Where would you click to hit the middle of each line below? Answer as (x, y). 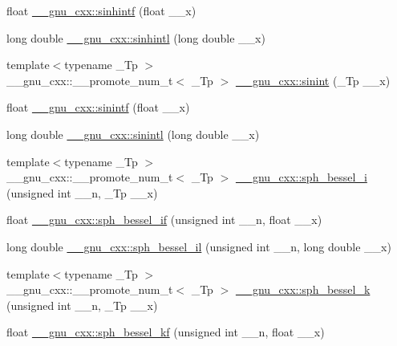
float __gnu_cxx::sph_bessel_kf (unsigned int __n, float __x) (166, 332)
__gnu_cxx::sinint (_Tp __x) (313, 80)
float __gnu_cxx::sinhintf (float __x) (101, 10)
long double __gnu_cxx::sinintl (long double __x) (133, 134)
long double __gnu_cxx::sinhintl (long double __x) (136, 37)
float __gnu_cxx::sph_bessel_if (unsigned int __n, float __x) (164, 220)
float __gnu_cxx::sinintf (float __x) (98, 107)
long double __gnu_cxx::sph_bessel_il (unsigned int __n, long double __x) (199, 246)
